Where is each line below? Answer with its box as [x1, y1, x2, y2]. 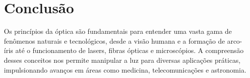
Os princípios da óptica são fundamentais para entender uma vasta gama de [4, 26, 232, 36]
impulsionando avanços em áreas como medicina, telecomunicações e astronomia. [4, 64, 247, 75]
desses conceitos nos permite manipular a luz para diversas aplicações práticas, [4, 54, 241, 65]
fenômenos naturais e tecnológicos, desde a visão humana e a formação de [4, 35, 225, 46]
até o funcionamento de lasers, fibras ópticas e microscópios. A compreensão [15, 45, 244, 55]
